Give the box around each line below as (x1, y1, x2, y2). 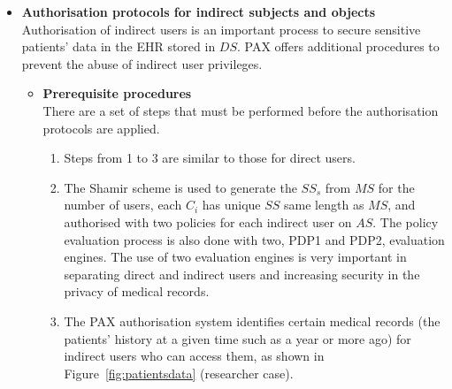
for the (378, 178, 415, 196)
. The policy (372, 212, 439, 231)
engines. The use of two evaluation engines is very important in (64, 248, 407, 266)
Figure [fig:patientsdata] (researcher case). (64, 363, 294, 382)
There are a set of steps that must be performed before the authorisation (42, 101, 439, 119)
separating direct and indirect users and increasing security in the (64, 264, 420, 283)
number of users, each (64, 195, 182, 214)
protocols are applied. (42, 118, 160, 137)
